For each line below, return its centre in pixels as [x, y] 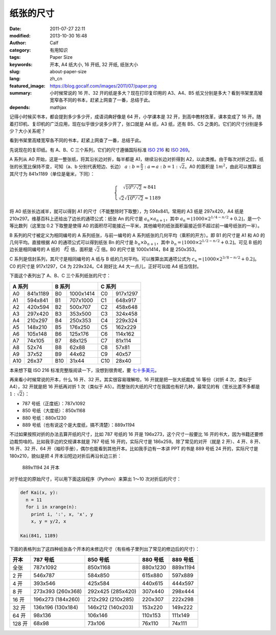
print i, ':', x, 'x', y [62, 514]
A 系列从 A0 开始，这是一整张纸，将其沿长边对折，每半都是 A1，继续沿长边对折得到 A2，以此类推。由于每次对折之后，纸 [136, 159]
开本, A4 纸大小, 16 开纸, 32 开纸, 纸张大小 [94, 64]
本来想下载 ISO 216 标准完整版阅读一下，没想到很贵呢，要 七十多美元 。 [84, 370]
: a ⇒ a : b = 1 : [161, 167]
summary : [21, 93]
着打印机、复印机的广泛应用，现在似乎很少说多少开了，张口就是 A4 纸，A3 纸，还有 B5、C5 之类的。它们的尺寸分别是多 [136, 124]
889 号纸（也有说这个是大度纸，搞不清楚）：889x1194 [78, 425]
